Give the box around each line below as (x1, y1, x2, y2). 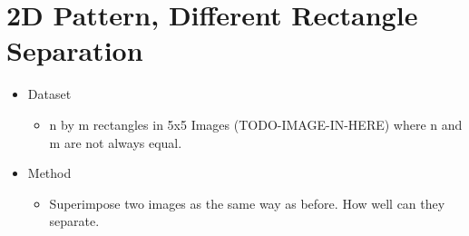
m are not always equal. (49, 133, 182, 152)
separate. (49, 211, 100, 231)
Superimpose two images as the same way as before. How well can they (49, 193, 445, 212)
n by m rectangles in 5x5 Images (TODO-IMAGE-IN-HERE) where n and (49, 114, 463, 133)
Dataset (27, 84, 72, 103)
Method (27, 163, 72, 182)
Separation (6, 32, 143, 69)
